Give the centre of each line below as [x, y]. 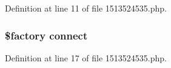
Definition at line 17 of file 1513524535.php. [86, 57]
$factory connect [46, 35]
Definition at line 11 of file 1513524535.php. [86, 8]
